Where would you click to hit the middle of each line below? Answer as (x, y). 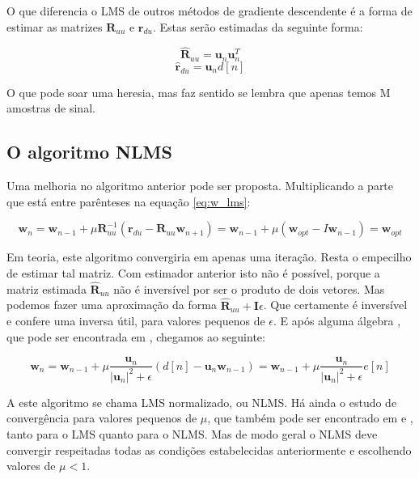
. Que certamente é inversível (335, 305)
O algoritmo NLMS (89, 152)
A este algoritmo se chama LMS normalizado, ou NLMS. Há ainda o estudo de (202, 402)
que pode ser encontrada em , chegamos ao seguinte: (136, 336)
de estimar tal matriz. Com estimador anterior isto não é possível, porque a (193, 273)
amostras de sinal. (51, 108)
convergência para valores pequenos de (102, 418)
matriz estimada (47, 288)
